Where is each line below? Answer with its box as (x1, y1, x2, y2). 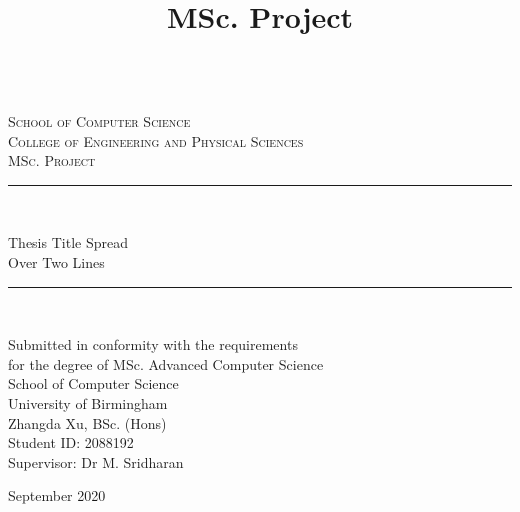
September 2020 (8, 485, 106, 506)
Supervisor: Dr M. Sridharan (8, 451, 184, 472)
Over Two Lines (8, 251, 105, 272)
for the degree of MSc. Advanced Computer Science (8, 353, 324, 374)
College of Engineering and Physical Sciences (8, 130, 304, 151)
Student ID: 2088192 (8, 432, 134, 453)
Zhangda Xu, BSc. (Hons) (8, 412, 167, 433)
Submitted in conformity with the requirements (8, 334, 298, 355)
